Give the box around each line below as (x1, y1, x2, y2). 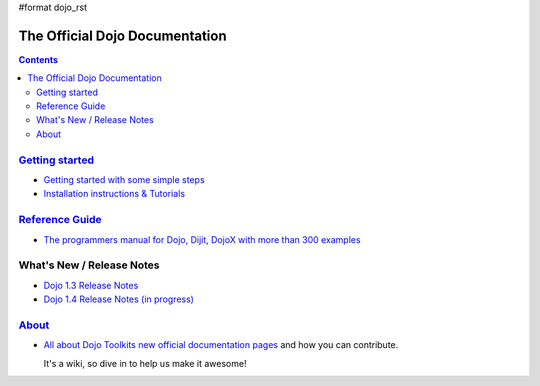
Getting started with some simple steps (43, 174, 205, 185)
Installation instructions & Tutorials (43, 188, 185, 200)
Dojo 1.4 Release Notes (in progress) (43, 293, 195, 305)
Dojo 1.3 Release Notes (43, 279, 139, 291)
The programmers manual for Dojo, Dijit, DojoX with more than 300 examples (43, 233, 361, 245)
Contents (18, 53, 59, 65)
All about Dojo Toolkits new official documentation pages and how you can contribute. (43, 339, 399, 351)
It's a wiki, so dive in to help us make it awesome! (43, 357, 247, 369)
